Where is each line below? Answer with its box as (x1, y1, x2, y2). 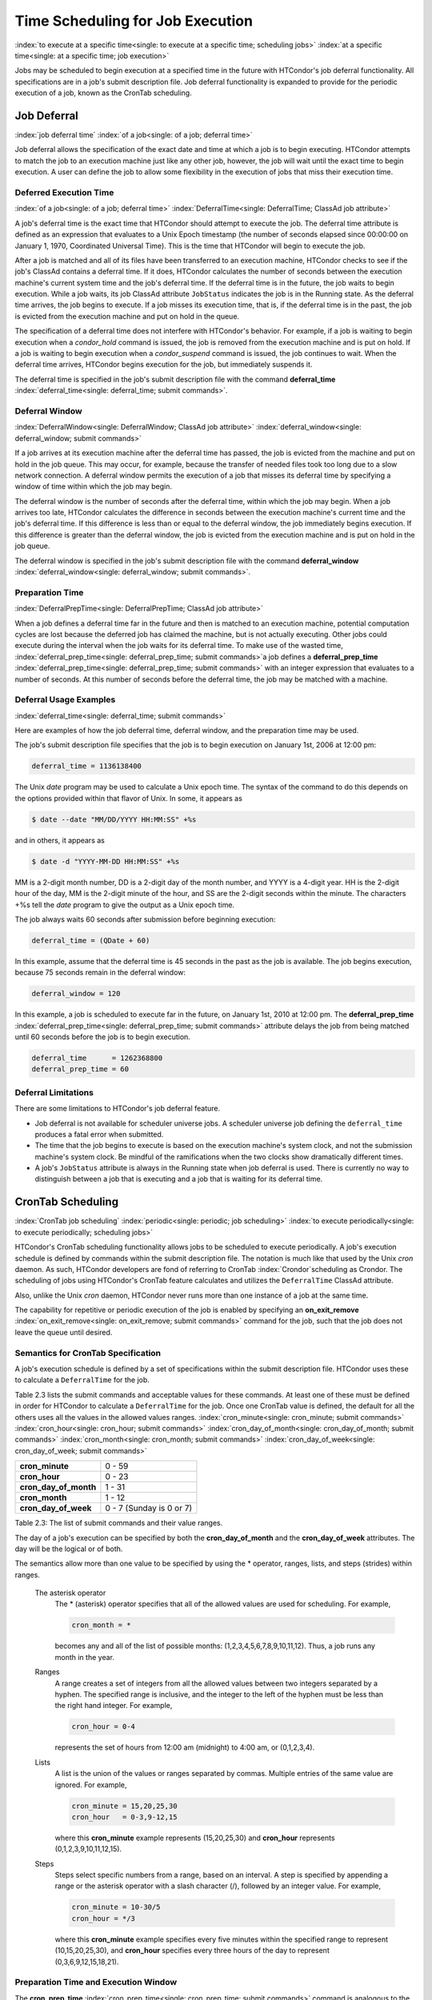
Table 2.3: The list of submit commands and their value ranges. (14, 1518, 223, 1528)
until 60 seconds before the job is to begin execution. (14, 1032, 191, 1042)
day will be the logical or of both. (14, 1544, 123, 1554)
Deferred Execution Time (14, 186, 114, 198)
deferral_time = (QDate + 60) (31, 936, 150, 945)
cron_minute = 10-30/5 (71, 1902, 161, 1912)
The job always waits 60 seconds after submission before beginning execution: (14, 914, 276, 924)
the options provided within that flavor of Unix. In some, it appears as (14, 793, 243, 803)
